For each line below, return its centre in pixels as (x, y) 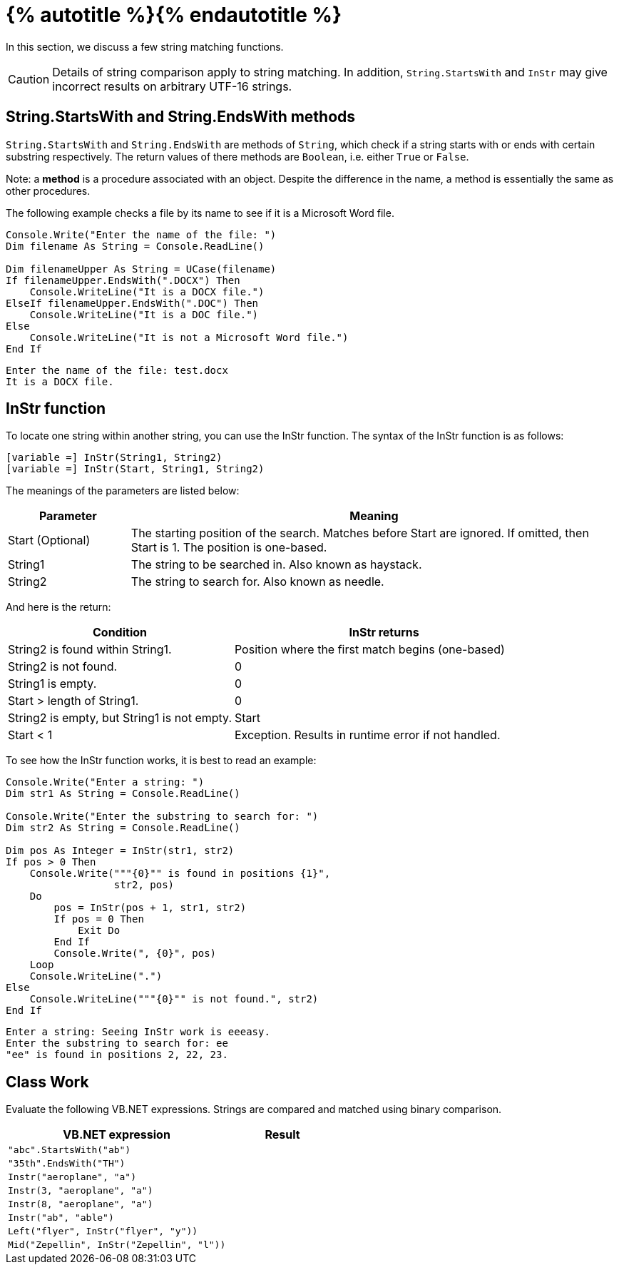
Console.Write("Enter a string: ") (105, 782)
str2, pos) (144, 885)
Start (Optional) (49, 540)
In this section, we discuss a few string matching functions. (145, 46)
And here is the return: (58, 607)
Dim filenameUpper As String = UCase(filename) (141, 269)
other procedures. (48, 190)
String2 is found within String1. (90, 650)
